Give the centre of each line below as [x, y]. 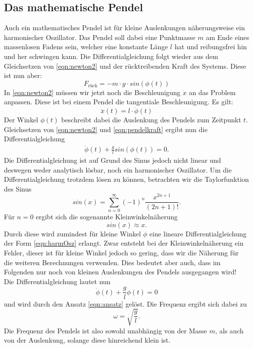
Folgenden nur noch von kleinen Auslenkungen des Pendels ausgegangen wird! [120, 272]
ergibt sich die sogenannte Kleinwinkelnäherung [107, 217]
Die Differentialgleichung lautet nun [57, 281]
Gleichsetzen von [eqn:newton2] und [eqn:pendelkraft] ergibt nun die [106, 129]
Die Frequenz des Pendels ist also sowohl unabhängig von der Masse [106, 330]
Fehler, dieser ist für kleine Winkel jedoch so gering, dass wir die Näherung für [121, 253]
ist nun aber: [23, 75]
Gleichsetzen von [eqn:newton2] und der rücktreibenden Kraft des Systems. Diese [125, 66]
